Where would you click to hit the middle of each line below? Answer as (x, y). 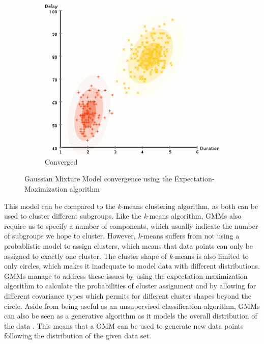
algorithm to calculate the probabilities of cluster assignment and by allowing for (130, 286)
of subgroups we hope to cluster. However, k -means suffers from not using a (122, 236)
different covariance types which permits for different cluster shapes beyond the (128, 295)
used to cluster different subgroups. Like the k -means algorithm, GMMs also (123, 216)
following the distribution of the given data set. (78, 336)
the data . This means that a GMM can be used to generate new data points (124, 325)
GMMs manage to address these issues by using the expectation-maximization (126, 275)
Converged (61, 161)
